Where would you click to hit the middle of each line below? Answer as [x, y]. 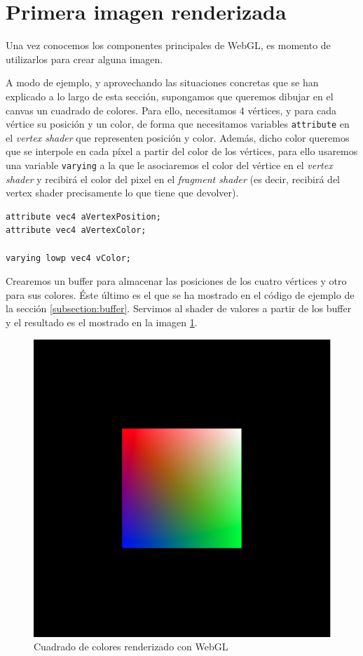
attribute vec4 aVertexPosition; [83, 216]
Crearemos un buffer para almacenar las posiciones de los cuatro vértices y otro [176, 281]
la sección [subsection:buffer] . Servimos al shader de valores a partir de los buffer [179, 308]
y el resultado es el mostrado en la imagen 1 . [102, 322]
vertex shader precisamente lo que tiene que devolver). [122, 193]
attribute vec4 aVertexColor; [76, 230]
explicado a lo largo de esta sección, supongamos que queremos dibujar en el [170, 96]
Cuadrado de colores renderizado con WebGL [131, 647]
